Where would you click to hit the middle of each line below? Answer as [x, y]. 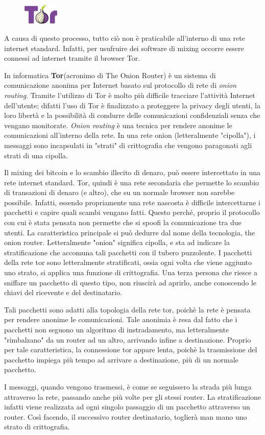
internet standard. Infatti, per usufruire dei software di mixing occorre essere [124, 48]
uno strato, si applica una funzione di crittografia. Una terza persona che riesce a [131, 272]
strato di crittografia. [37, 427]
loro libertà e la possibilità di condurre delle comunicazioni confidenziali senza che [132, 115]
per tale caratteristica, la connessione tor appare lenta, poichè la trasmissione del [131, 349]
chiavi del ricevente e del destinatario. [63, 292]
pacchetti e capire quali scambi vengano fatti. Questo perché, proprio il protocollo [132, 212]
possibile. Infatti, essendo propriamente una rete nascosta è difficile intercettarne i [132, 202]
